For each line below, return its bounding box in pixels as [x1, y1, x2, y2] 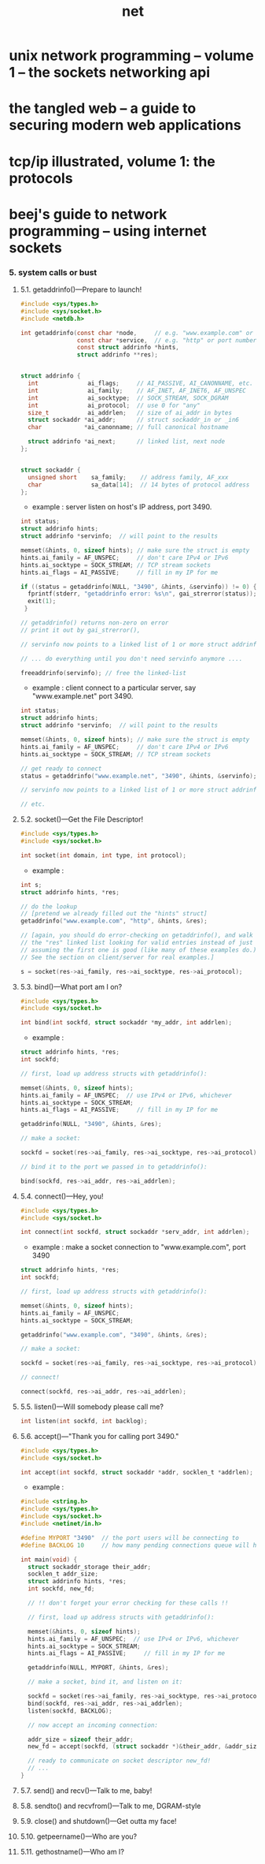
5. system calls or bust [9, 267, 98, 278]
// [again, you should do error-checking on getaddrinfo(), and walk [20, 931, 254, 940]
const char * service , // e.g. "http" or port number [76, 336, 257, 345]
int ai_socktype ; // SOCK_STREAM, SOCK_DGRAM [28, 393, 229, 402]
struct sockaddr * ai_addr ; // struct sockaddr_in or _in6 [28, 416, 239, 424]
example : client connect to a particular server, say [31, 683, 197, 692]
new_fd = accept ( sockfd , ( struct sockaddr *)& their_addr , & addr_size [28, 1743, 260, 1750]
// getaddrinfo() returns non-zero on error [20, 619, 169, 627]
